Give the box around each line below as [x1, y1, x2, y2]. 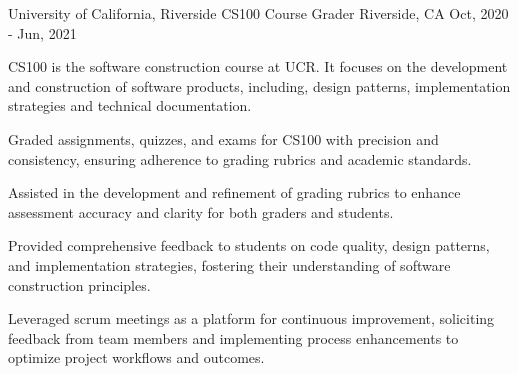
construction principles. [8, 274, 151, 295]
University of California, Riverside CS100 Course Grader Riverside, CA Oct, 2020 [8, 3, 509, 23]
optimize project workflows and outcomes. [8, 347, 265, 368]
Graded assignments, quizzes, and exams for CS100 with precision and [8, 128, 439, 149]
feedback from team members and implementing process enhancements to [8, 327, 459, 348]
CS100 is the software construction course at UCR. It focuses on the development [8, 56, 508, 77]
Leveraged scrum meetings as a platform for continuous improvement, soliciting [8, 308, 495, 329]
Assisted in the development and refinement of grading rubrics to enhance [8, 182, 461, 203]
